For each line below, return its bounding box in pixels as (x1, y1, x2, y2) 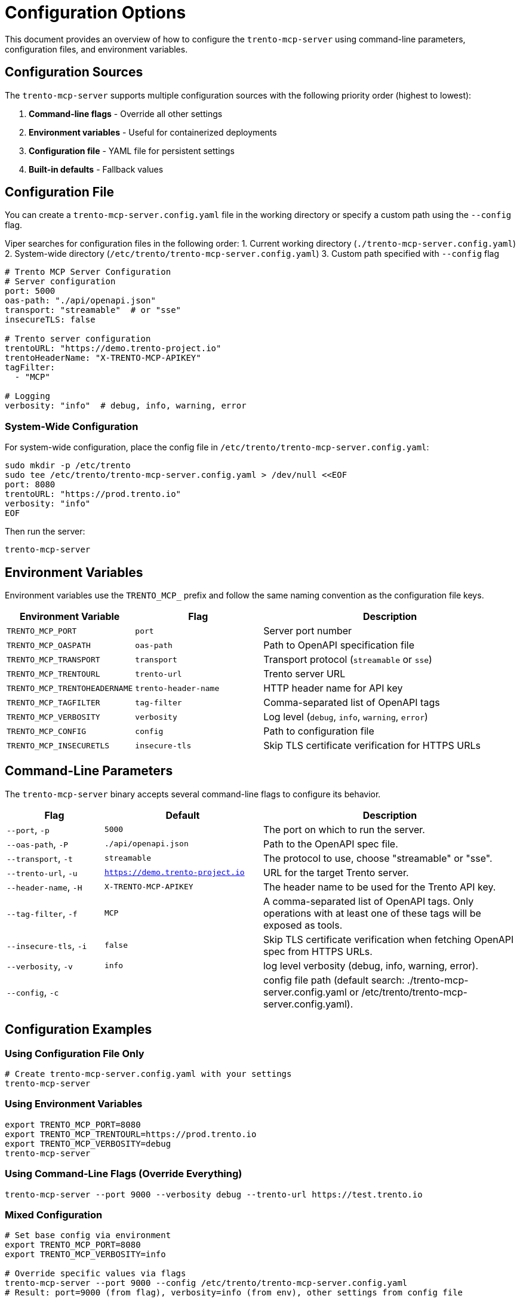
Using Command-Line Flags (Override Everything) (5, 1168, 242, 1180)
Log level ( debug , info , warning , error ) (263, 711, 428, 723)
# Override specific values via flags (5, 1269, 186, 1279)
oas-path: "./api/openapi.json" (5, 296, 156, 306)
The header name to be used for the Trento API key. (263, 880, 496, 893)
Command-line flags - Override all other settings (29, 108, 223, 119)
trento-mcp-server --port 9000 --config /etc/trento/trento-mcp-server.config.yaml (5, 1278, 408, 1288)
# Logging (5, 391, 50, 401)
